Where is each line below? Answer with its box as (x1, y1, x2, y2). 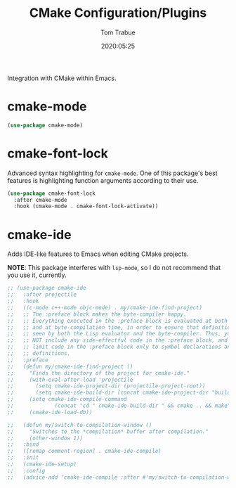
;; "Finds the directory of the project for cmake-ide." (7, 369, 190, 377)
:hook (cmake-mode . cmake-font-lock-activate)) (13, 203, 159, 210)
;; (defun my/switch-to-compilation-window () (7, 421, 152, 428)
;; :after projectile (7, 291, 77, 298)
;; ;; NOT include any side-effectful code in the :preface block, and (7, 337, 228, 344)
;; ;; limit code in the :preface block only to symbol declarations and (7, 343, 234, 351)
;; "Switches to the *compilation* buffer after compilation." (7, 428, 209, 435)
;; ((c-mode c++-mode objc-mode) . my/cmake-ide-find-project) (7, 304, 202, 311)
